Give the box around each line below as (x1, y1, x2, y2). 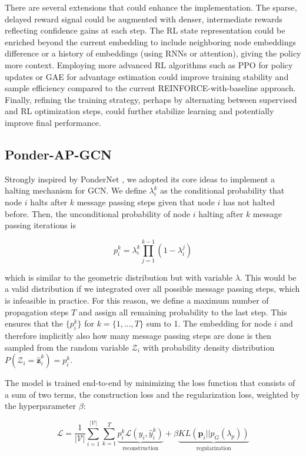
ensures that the (5, 317, 63, 329)
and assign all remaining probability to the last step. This (78, 305, 287, 318)
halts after (30, 195, 68, 208)
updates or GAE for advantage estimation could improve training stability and (5, 70, 289, 82)
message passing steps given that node (76, 195, 215, 208)
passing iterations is (5, 219, 76, 231)
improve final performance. (5, 116, 101, 128)
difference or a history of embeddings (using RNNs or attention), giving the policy (5, 47, 301, 59)
